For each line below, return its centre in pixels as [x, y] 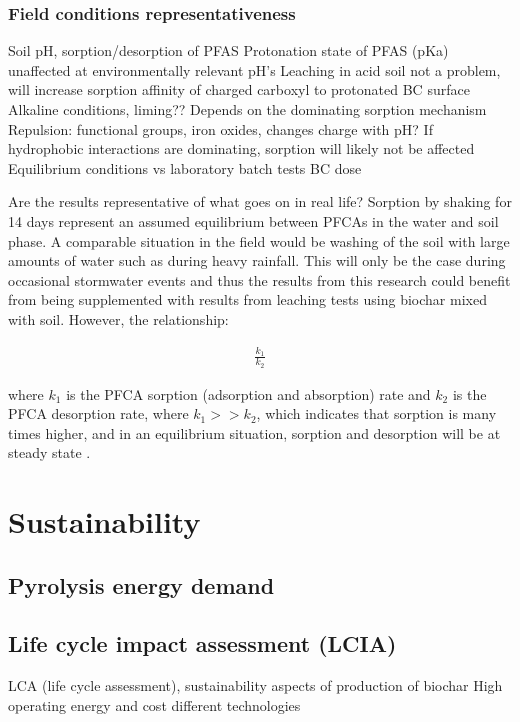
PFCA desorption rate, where [98, 413]
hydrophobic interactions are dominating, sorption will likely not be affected [241, 148]
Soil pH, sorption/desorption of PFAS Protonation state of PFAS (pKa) [228, 50]
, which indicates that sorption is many [376, 413]
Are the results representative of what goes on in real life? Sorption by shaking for [260, 201]
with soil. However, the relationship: [118, 318]
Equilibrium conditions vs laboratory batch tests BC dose [185, 167]
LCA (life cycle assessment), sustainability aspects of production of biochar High [255, 685]
